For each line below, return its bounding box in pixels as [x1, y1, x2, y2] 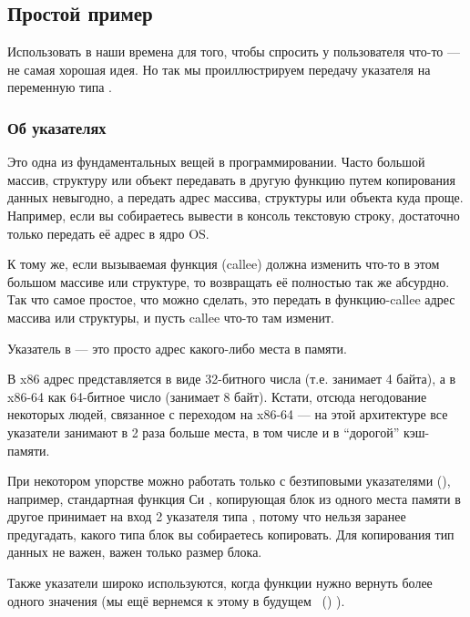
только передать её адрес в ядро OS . [7, 223, 209, 242]
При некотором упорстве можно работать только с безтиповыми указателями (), [7, 471, 451, 490]
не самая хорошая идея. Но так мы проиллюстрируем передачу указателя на [7, 59, 431, 78]
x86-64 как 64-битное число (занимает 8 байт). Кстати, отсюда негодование [7, 386, 427, 406]
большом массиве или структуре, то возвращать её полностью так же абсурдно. [7, 272, 450, 291]
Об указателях [7, 116, 107, 139]
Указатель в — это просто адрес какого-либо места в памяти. [7, 338, 347, 357]
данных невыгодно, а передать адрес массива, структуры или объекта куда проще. [7, 188, 464, 207]
